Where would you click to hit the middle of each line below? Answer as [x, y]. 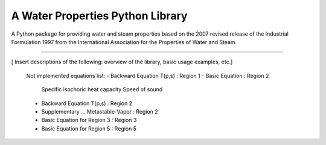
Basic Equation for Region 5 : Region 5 [89, 128]
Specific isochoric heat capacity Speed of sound [102, 89]
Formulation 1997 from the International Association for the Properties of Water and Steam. [124, 42]
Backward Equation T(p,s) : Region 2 [87, 103]
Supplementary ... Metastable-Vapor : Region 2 [100, 111]
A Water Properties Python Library [99, 16]
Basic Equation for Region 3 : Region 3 [89, 120]
